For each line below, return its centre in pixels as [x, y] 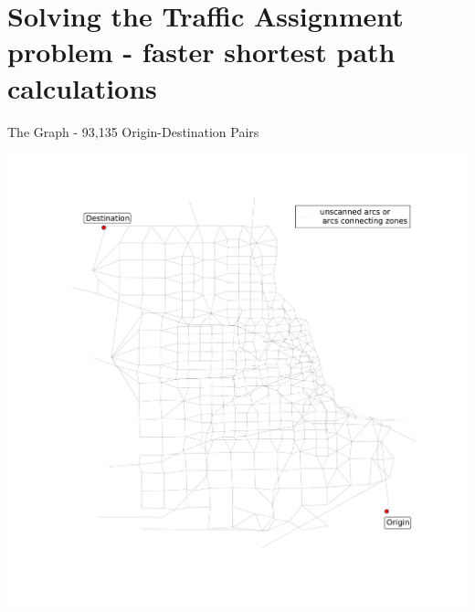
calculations [82, 87]
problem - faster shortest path [201, 52]
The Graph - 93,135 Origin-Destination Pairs [133, 131]
